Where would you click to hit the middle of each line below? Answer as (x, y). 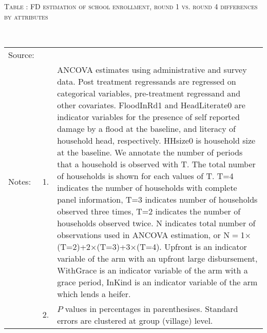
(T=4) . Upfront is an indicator (192, 246)
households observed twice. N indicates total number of (156, 223)
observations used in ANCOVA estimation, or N (144, 234)
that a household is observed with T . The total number (156, 164)
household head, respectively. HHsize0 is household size (156, 140)
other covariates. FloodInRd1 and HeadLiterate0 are (151, 105)
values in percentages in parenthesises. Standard (151, 308)
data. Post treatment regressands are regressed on (147, 81)
